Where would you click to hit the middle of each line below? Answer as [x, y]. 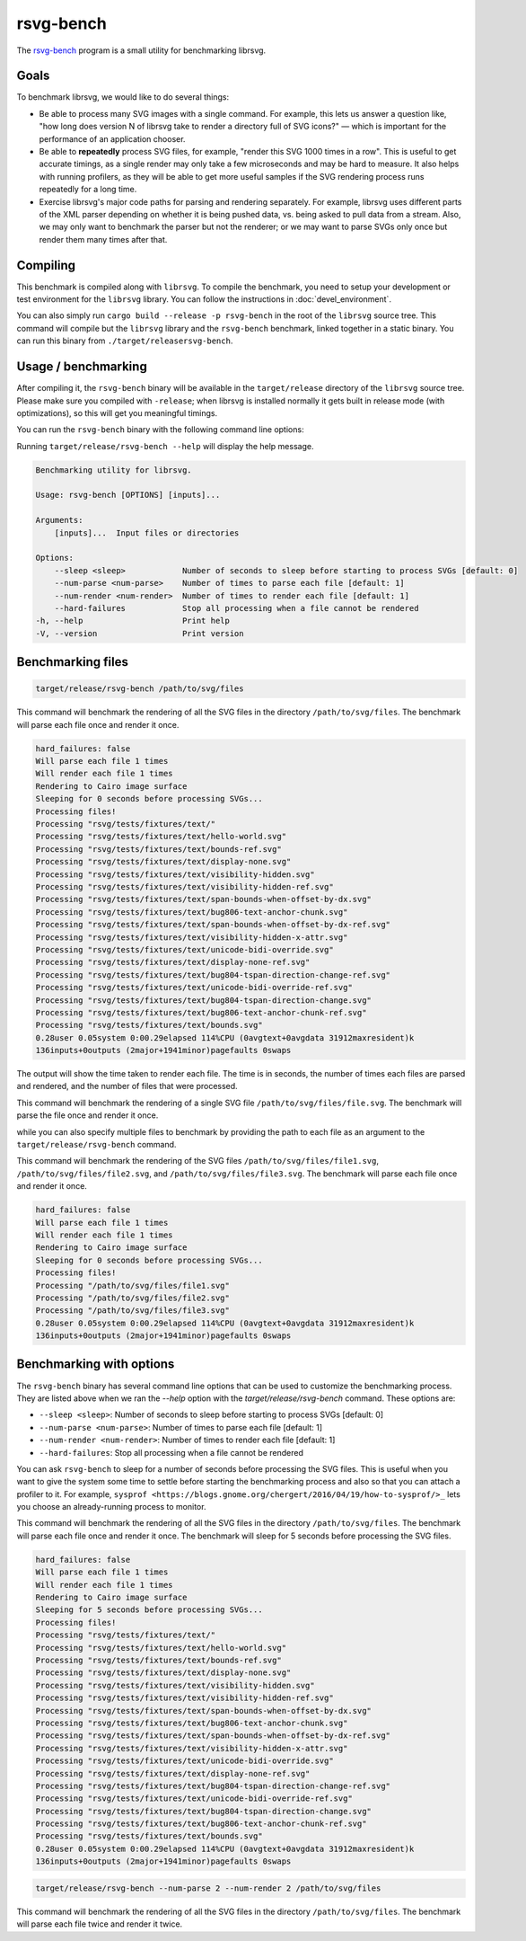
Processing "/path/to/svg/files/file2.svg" [133, 1298]
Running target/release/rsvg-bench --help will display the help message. [165, 446]
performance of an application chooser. [112, 138]
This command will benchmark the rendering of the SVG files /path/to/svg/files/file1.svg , [197, 1161]
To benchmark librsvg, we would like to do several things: [123, 97]
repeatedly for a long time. [88, 190]
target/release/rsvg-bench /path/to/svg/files [140, 689]
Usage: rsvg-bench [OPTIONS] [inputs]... [128, 495]
